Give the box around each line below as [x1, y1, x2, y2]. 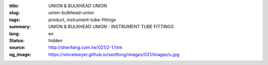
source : [9, 45, 26, 51]
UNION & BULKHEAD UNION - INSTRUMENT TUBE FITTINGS [48, 24, 174, 30]
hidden [48, 37, 63, 43]
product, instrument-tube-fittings [48, 16, 116, 22]
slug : [9, 10, 20, 16]
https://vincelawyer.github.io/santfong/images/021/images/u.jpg [48, 51, 180, 57]
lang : [9, 30, 20, 37]
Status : [9, 37, 25, 43]
